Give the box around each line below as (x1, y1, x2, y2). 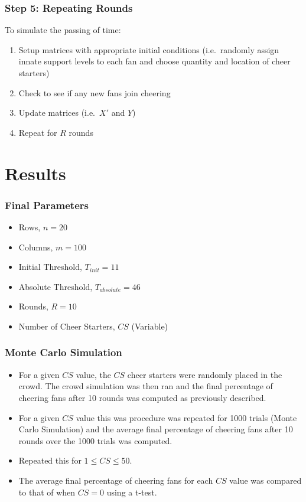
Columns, (18, 240, 53, 253)
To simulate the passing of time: (5, 24, 121, 36)
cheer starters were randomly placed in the (127, 368, 282, 380)
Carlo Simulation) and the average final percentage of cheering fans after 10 (18, 423, 293, 435)
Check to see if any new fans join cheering (18, 86, 171, 99)
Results (5, 161, 66, 185)
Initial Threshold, (18, 260, 82, 273)
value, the (76, 368, 111, 380)
